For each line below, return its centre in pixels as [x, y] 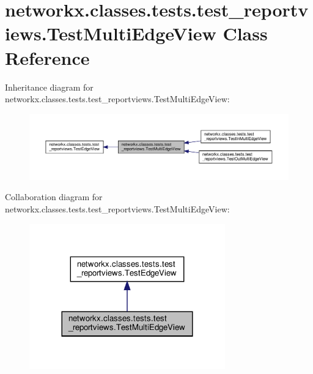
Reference [47, 57]
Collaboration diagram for [54, 197]
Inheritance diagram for [49, 87]
